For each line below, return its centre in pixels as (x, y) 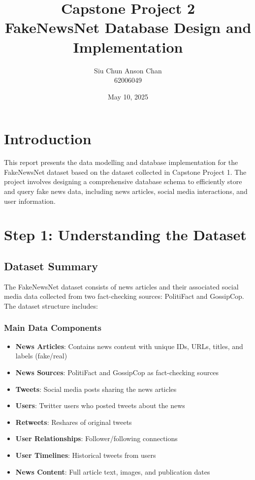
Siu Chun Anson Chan (128, 70)
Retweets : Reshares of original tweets (74, 422)
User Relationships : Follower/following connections (96, 438)
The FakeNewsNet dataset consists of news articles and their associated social (121, 286)
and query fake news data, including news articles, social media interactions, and (126, 191)
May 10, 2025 (128, 96)
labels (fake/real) (41, 356)
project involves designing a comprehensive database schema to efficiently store (123, 181)
